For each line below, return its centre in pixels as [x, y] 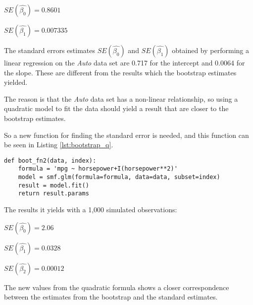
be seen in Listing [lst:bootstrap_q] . [59, 145]
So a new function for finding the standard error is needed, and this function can [126, 135]
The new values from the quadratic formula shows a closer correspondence [117, 287]
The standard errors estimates [50, 50]
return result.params [53, 194]
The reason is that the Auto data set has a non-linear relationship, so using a [121, 98]
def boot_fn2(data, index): [50, 160]
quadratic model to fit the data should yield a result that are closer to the [116, 108]
